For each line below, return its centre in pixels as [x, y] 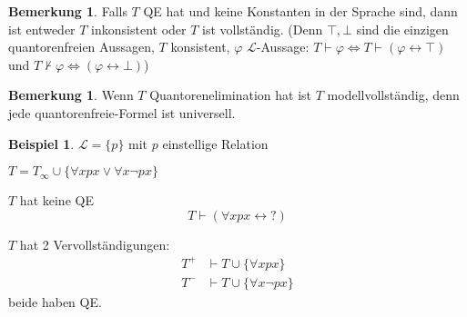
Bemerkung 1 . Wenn [71, 95]
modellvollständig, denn [393, 95]
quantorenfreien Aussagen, [81, 47]
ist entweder [42, 29]
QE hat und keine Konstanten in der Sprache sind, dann [300, 11]
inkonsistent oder [139, 29]
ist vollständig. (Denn [263, 29]
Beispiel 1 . [41, 143]
